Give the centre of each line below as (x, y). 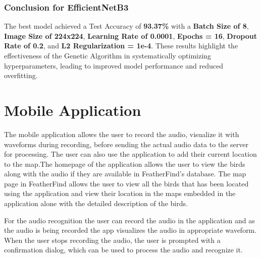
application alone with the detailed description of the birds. (96, 203)
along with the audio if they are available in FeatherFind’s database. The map (125, 174)
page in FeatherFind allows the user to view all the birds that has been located (126, 183)
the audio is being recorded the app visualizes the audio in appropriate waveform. (130, 230)
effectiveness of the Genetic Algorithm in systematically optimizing (108, 55)
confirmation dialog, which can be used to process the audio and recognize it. (123, 250)
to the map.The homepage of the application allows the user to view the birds (125, 164)
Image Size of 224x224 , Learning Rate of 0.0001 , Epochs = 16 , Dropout (131, 36)
